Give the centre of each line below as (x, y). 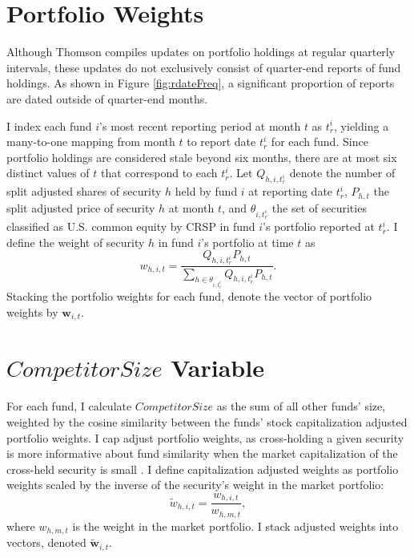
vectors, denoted (46, 542)
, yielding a (362, 125)
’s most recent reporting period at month (200, 125)
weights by (32, 311)
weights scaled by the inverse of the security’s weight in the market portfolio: (195, 485)
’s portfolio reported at (319, 226)
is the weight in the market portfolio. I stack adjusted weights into (235, 526)
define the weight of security (76, 242)
